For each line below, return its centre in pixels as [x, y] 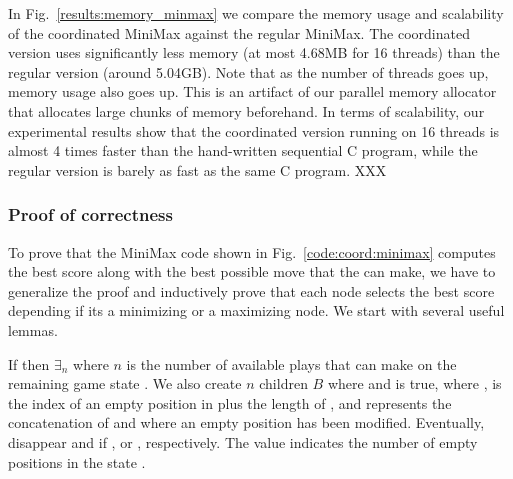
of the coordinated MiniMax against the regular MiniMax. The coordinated [239, 32]
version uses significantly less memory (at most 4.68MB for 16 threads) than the [254, 52]
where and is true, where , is [414, 383]
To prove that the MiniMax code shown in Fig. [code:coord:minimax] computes [252, 251]
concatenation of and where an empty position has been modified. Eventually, [246, 422]
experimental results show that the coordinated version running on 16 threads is [254, 130]
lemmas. [33, 329]
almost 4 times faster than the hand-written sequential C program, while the [243, 150]
